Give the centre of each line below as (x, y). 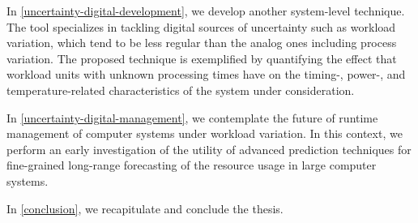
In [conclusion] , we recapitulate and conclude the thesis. (145, 208)
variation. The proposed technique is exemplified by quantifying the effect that (202, 58)
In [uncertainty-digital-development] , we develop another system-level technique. (206, 11)
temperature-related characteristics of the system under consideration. (181, 90)
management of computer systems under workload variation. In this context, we (205, 133)
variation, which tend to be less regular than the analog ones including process (202, 43)
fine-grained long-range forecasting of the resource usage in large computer (192, 165)
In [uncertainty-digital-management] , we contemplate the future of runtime (192, 117)
